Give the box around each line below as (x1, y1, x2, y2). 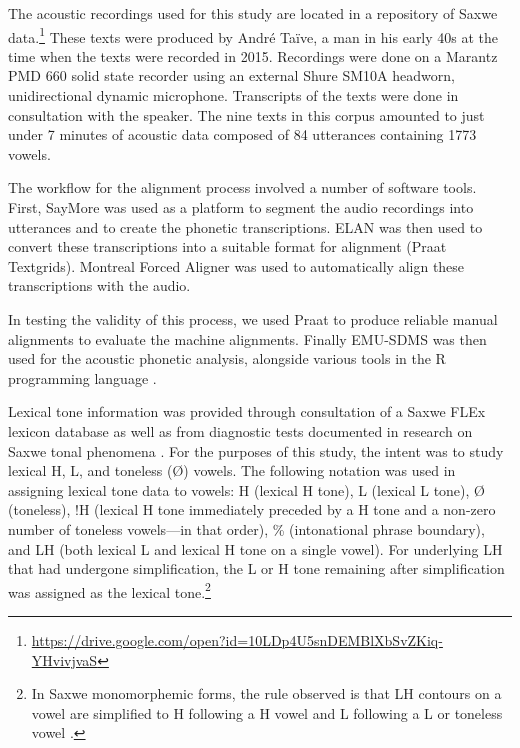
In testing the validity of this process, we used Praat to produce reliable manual (8, 308, 498, 329)
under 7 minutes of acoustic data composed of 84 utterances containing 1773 (8, 124, 477, 145)
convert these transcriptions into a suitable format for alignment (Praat (8, 236, 447, 257)
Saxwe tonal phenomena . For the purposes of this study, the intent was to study (8, 440, 504, 461)
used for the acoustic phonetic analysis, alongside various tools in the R (8, 348, 446, 369)
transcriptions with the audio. (8, 275, 191, 296)
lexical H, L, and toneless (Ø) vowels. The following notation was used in (8, 460, 456, 481)
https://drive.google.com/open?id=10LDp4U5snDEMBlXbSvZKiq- (31, 629, 443, 650)
